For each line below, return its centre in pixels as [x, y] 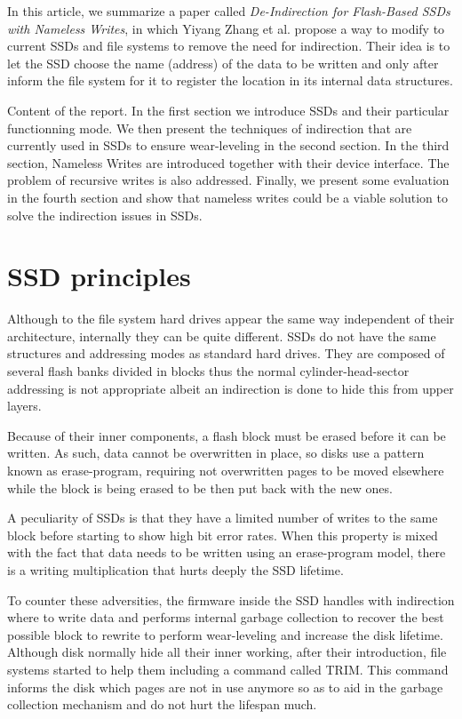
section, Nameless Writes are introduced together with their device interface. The [228, 162]
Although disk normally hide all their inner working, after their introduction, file [227, 652]
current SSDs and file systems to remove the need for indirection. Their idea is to [229, 46]
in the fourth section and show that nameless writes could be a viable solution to [227, 197]
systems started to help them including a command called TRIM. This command [228, 669]
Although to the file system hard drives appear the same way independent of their [231, 319]
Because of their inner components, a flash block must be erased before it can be [227, 435]
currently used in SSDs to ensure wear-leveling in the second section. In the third [228, 145]
